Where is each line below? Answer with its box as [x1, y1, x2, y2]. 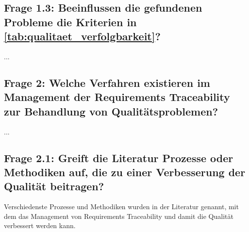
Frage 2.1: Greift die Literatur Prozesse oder [4, 150, 233, 165]
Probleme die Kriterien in [4, 14, 137, 29]
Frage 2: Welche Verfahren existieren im [4, 75, 210, 90]
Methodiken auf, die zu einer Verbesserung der [4, 164, 246, 179]
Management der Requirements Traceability [4, 89, 230, 104]
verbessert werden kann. [4, 220, 76, 231]
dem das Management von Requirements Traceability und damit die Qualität [4, 211, 233, 221]
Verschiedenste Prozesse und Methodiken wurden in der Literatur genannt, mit [4, 201, 239, 212]
